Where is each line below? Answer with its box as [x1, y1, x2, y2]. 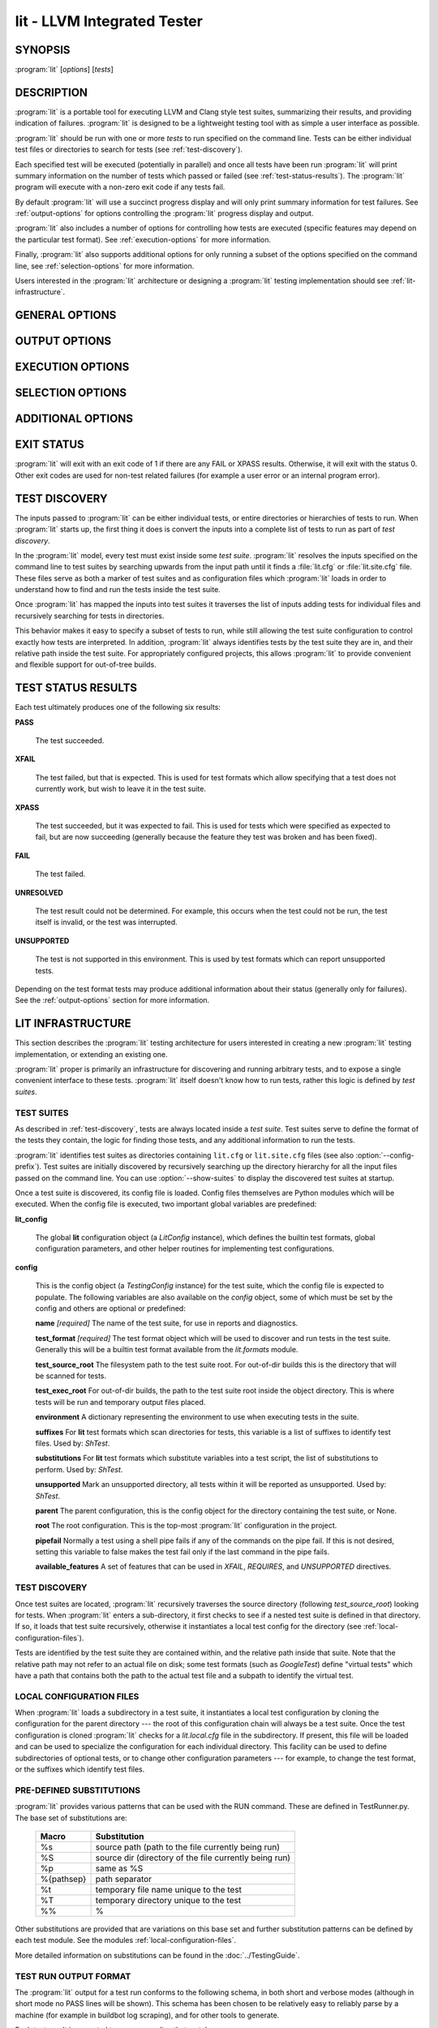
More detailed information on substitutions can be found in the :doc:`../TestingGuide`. [15, 1950, 300, 1960]
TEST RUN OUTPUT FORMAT [15, 1970, 131, 1982]
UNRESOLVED [15, 887, 64, 897]
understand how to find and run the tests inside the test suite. [15, 585, 221, 595]
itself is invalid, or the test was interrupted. [35, 917, 178, 927]
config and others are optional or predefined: [35, 1304, 186, 1313]
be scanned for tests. [35, 1371, 107, 1381]
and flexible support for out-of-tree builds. [15, 660, 157, 669]
